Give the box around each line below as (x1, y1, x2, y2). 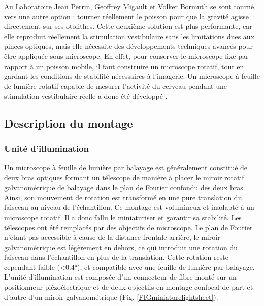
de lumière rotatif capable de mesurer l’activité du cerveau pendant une (4, 80, 227, 91)
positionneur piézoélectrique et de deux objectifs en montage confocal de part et (4, 282, 253, 292)
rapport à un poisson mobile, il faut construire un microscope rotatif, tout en (4, 60, 244, 71)
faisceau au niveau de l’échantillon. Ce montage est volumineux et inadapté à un (4, 202, 254, 212)
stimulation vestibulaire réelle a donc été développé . (4, 90, 168, 101)
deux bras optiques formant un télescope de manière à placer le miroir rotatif (4, 172, 244, 182)
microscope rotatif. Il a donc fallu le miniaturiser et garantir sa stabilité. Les (4, 211, 242, 222)
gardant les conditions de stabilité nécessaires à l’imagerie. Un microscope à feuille (4, 71, 260, 81)
